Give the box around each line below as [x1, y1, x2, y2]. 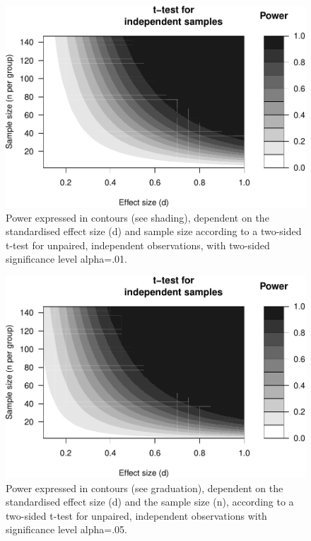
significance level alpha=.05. [6, 522, 127, 537]
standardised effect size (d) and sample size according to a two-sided [6, 224, 302, 239]
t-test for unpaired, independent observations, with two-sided [6, 237, 270, 252]
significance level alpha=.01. [6, 251, 127, 266]
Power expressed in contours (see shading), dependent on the [6, 210, 269, 224]
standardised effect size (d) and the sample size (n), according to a [6, 494, 294, 509]
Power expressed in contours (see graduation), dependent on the [6, 480, 283, 495]
